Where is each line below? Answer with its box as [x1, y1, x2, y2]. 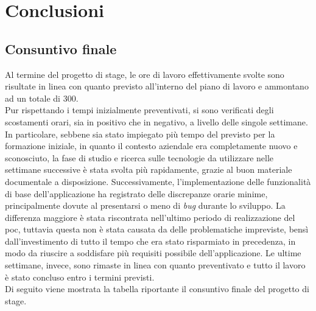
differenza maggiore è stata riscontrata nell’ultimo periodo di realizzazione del [5, 211, 295, 223]
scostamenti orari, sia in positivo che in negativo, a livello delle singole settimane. [5, 115, 308, 128]
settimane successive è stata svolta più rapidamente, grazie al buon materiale [5, 163, 292, 176]
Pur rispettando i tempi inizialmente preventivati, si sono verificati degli [5, 103, 274, 116]
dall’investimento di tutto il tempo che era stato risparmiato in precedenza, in [5, 234, 296, 247]
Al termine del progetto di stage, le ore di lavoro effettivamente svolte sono [5, 68, 284, 80]
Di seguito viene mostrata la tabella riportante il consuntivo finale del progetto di [5, 282, 309, 295]
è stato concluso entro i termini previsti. [5, 270, 155, 283]
